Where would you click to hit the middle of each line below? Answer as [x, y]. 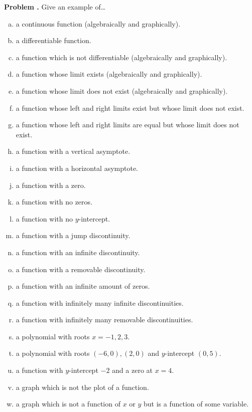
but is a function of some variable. [196, 404]
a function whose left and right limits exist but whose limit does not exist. [130, 108]
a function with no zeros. [54, 202]
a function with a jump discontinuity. [73, 235]
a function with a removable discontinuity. [81, 269]
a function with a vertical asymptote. [73, 151]
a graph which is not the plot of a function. [82, 387]
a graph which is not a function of [68, 404]
